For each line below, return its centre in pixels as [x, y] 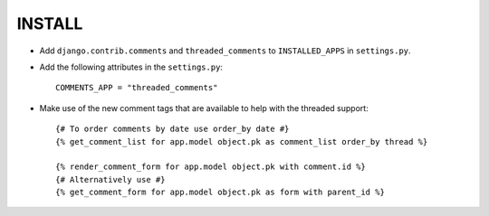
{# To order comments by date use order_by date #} [173, 129]
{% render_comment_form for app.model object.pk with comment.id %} [211, 167]
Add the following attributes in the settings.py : [131, 67]
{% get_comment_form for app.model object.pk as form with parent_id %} [220, 193]
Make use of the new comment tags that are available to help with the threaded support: [204, 108]
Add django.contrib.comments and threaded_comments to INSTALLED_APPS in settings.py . [225, 51]
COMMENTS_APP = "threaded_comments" [137, 88]
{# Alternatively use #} [110, 179]
